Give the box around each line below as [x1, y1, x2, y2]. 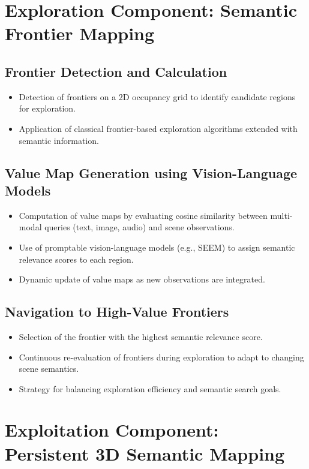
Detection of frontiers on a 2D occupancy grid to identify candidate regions [19, 90, 296, 103]
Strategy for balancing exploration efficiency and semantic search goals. [19, 382, 281, 395]
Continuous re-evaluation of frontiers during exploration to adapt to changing [19, 350, 304, 363]
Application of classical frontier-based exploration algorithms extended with [19, 122, 298, 134]
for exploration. [19, 102, 76, 115]
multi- [270, 209, 293, 221]
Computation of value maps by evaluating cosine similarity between [19, 209, 268, 221]
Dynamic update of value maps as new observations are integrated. [19, 273, 265, 285]
